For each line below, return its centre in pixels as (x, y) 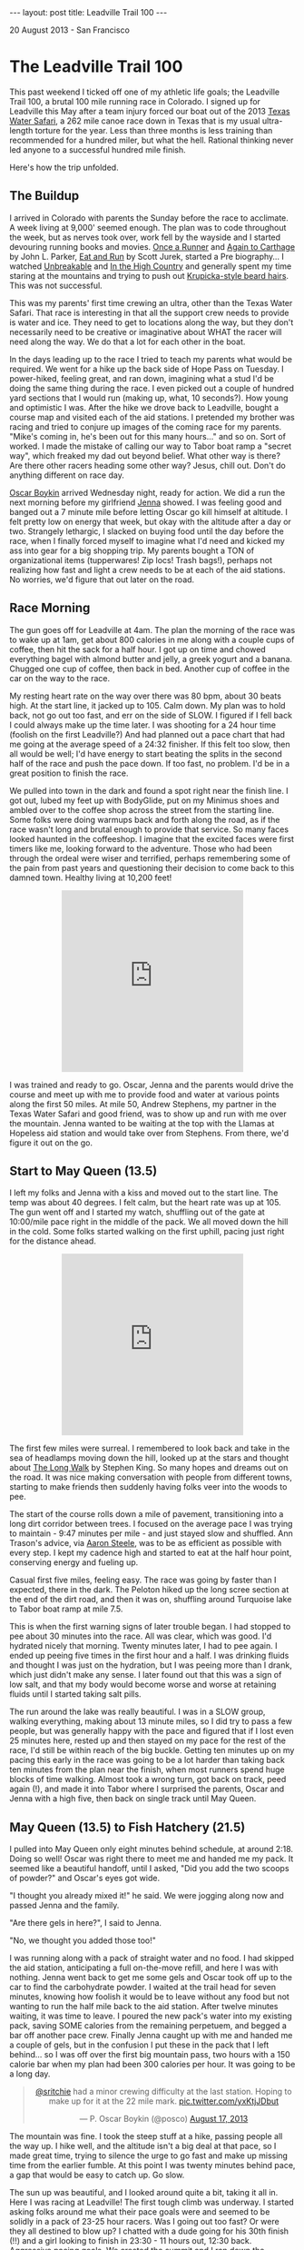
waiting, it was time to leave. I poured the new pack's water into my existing (151, 2016)
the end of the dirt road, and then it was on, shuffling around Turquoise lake (151, 1600)
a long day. (30, 2074)
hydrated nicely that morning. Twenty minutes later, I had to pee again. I (143, 1646)
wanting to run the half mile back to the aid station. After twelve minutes (144, 2007)
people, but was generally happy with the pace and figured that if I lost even (152, 1731)
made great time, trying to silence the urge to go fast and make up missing (149, 2156)
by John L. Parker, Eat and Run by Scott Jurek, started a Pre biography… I (147, 256)
